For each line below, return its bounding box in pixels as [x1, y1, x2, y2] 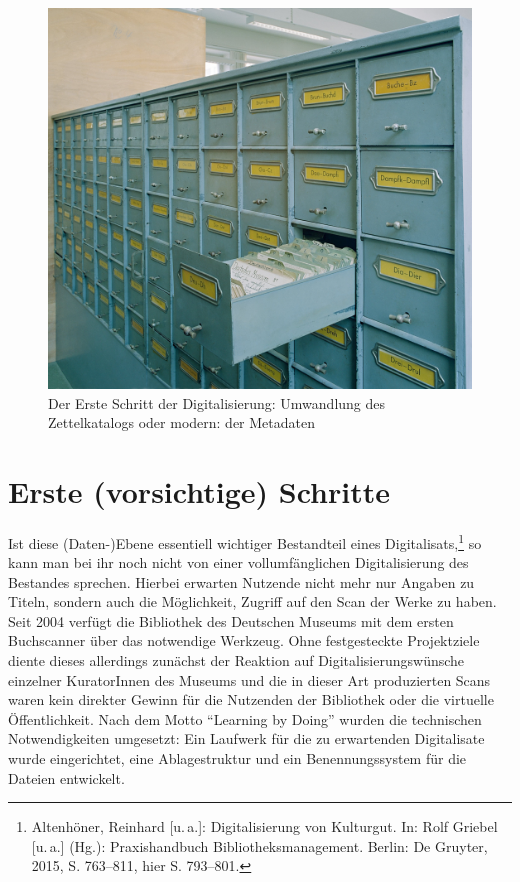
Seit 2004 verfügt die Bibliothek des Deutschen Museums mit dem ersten [8, 610, 454, 631]
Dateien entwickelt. [8, 767, 125, 788]
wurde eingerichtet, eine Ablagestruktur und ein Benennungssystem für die [8, 748, 467, 769]
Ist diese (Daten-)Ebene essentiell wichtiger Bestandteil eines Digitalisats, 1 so [8, 529, 482, 553]
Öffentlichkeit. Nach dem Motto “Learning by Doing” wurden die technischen [8, 708, 482, 729]
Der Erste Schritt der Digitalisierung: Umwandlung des [48, 392, 386, 413]
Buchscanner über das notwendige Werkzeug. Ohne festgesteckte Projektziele [8, 630, 480, 651]
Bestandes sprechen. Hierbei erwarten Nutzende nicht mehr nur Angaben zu [8, 571, 475, 592]
